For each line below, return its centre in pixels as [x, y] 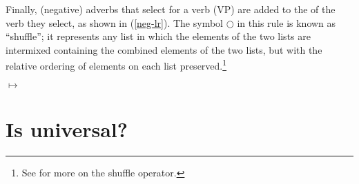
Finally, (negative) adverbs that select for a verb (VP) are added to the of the [171, 9]
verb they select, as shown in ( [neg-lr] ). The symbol [114, 22]
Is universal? [67, 129]
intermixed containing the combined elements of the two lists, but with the [164, 49]
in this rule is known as [287, 22]
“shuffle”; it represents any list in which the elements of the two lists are [158, 36]
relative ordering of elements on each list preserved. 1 [116, 65]
